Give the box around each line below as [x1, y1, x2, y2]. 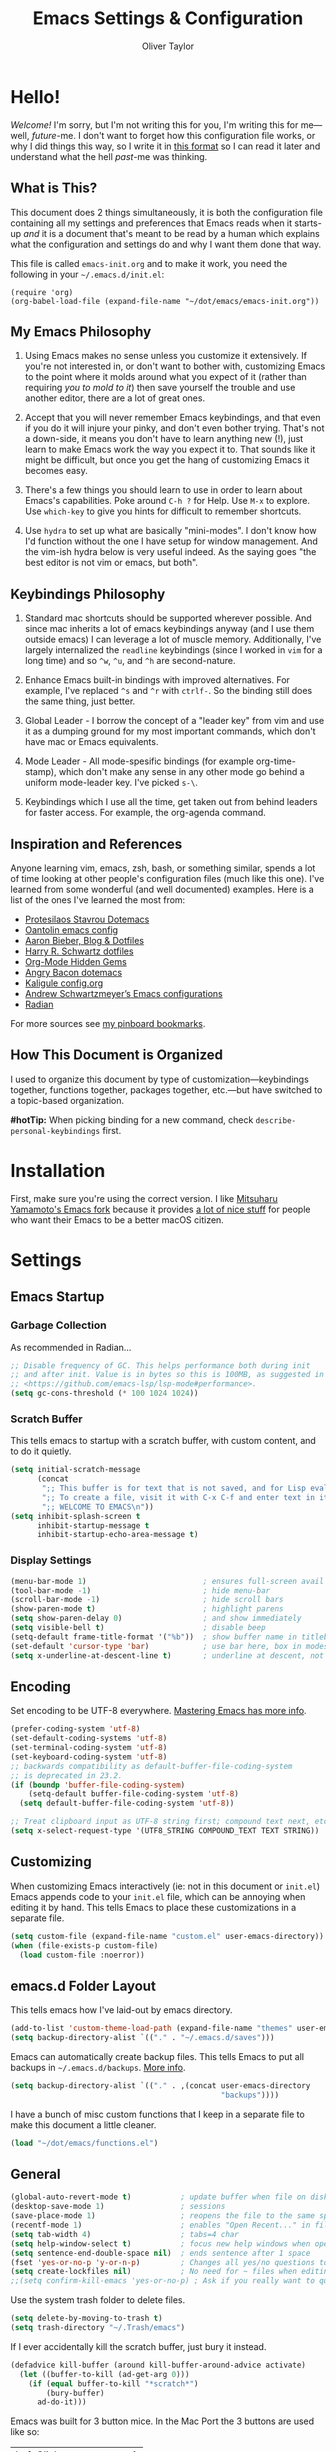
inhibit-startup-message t [36, 1520, 150, 1531]
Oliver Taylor [141, 40, 195, 52]
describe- [255, 1115, 297, 1126]
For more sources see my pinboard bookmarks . [10, 1017, 206, 1029]
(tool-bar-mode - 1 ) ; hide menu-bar [10, 1585, 271, 1596]
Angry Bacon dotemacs [24, 966, 123, 978]
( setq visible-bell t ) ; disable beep [10, 1623, 267, 1633]
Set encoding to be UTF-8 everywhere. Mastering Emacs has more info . [10, 1705, 307, 1717]
